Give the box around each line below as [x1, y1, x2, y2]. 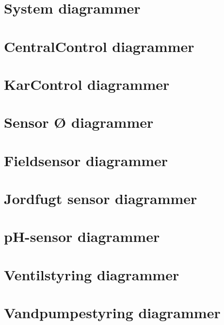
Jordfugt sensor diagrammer [4, 188, 197, 208]
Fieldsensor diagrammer [4, 150, 168, 170]
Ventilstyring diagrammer [4, 264, 179, 284]
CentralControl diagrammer [4, 36, 194, 56]
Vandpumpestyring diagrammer [4, 303, 221, 323]
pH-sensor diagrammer [4, 226, 160, 246]
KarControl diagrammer [4, 74, 170, 94]
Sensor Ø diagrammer [4, 112, 154, 132]
